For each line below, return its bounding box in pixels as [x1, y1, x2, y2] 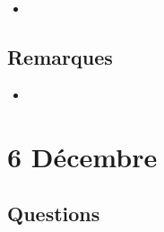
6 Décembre [7, 138, 158, 174]
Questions [7, 200, 100, 228]
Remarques [7, 42, 113, 70]
